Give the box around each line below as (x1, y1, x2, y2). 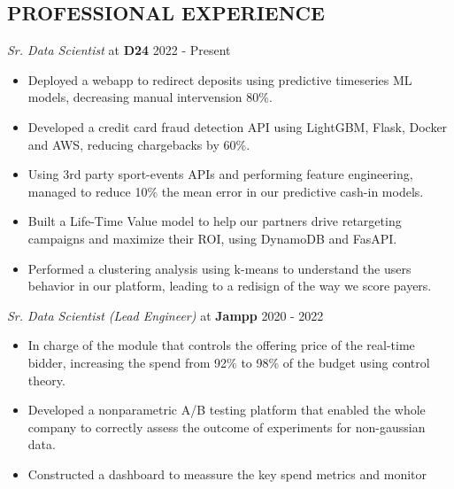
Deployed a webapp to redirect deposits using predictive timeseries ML (27, 70, 412, 89)
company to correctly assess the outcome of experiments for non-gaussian (27, 417, 426, 436)
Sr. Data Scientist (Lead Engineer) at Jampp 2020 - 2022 (7, 306, 324, 324)
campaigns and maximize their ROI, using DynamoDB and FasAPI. (27, 229, 397, 247)
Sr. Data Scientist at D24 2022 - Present (7, 41, 231, 59)
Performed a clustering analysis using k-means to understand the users (27, 259, 412, 277)
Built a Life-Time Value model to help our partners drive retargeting (27, 212, 402, 230)
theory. (27, 370, 65, 389)
